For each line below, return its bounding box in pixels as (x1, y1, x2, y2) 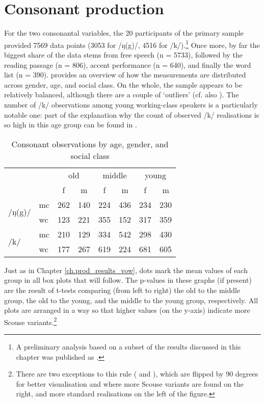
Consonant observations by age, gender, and (11, 138, 169, 150)
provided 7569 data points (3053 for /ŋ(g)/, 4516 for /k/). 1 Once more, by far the (4, 38, 260, 50)
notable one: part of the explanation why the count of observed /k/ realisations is (4, 109, 259, 120)
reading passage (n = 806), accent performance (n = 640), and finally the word (4, 59, 251, 70)
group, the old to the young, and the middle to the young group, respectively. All (4, 294, 258, 305)
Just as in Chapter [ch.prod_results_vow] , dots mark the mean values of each (4, 264, 248, 275)
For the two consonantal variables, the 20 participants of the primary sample (4, 28, 244, 38)
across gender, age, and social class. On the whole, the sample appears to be (4, 79, 242, 90)
